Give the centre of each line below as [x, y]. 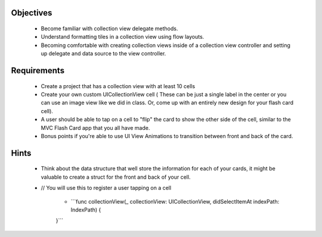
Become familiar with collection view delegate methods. [109, 29]
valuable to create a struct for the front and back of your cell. [116, 177]
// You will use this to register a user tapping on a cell [106, 188]
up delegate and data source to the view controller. [103, 54]
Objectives [32, 13]
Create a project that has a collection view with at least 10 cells [118, 86]
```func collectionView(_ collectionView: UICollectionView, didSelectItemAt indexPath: [175, 201]
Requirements [38, 71]
